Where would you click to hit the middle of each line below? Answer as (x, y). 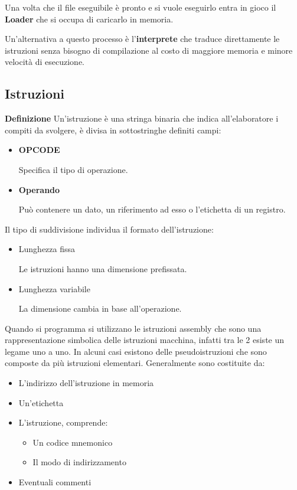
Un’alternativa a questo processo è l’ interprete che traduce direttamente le (142, 39)
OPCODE (39, 150)
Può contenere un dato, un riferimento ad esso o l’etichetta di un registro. (152, 209)
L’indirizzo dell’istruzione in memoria (86, 383)
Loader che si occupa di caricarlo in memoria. (89, 19)
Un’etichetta (41, 402)
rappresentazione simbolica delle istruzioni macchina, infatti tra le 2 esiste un (145, 340)
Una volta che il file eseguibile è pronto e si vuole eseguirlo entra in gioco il (141, 7)
